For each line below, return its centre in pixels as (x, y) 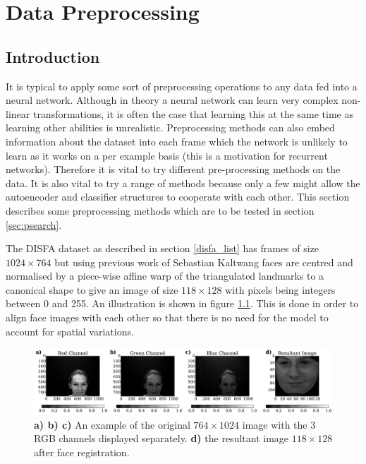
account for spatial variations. (70, 331)
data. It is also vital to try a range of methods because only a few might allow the (183, 183)
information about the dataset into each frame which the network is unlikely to (177, 141)
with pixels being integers (280, 289)
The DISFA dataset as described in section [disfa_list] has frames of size (163, 248)
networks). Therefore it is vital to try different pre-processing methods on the (173, 169)
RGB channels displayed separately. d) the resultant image (161, 438)
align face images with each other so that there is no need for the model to (167, 317)
